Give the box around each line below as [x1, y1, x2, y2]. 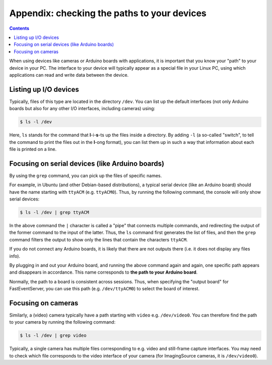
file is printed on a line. [9, 146, 57, 152]
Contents [9, 25, 30, 31]
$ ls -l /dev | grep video [20, 333, 87, 338]
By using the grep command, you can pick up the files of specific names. [9, 172, 162, 179]
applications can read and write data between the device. [9, 72, 129, 78]
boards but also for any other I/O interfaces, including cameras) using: [9, 106, 156, 112]
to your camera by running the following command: [9, 319, 116, 325]
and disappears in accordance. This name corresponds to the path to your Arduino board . [9, 269, 198, 275]
